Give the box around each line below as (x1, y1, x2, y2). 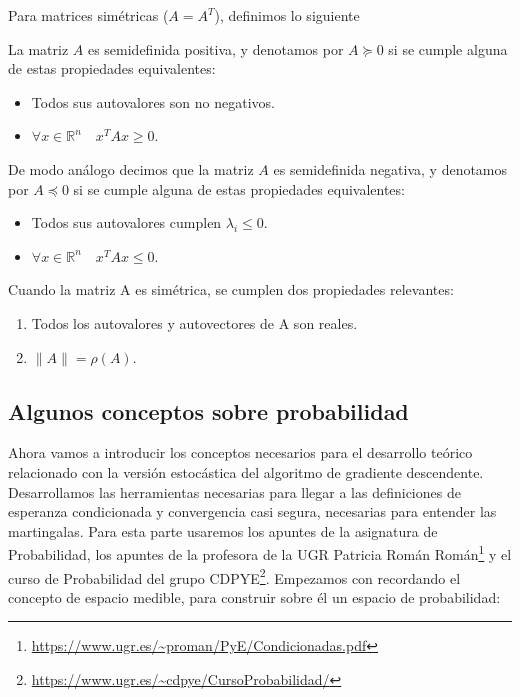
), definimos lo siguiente (214, 5, 360, 25)
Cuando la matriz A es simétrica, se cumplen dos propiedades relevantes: (8, 279, 454, 300)
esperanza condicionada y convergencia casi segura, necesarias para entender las (8, 501, 497, 522)
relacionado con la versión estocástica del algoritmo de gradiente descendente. (8, 461, 484, 482)
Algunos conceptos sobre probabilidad (8, 395, 409, 426)
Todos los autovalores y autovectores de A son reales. (31, 312, 358, 333)
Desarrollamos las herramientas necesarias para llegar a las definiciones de (8, 481, 461, 502)
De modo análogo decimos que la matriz (8, 158, 254, 179)
